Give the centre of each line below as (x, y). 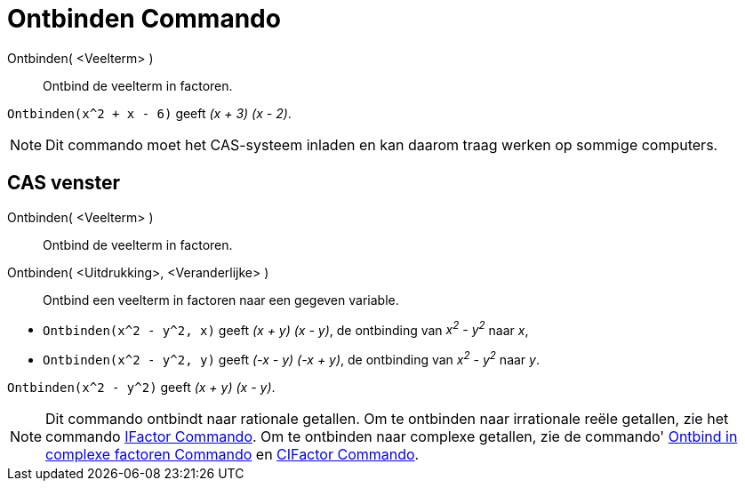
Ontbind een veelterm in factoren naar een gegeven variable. (221, 300)
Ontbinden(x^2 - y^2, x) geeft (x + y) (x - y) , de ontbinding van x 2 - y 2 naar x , (286, 328)
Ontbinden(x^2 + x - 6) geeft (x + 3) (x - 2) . (149, 113)
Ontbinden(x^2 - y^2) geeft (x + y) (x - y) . (141, 387)
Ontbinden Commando (144, 19)
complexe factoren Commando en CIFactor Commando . (232, 454)
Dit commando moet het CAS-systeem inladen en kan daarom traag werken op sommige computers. (382, 144)
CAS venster (64, 183)
